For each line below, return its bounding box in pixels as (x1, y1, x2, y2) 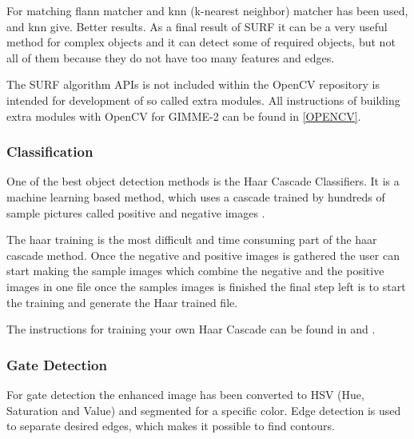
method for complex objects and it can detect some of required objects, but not (6, 34, 396, 50)
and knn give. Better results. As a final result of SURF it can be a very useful (6, 18, 388, 34)
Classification (6, 142, 94, 162)
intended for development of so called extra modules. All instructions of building (6, 91, 400, 108)
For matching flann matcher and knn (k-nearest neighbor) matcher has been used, (6, 2, 408, 18)
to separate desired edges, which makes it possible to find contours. (6, 417, 335, 434)
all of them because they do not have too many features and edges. (6, 49, 335, 66)
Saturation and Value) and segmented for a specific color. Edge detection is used (6, 401, 401, 418)
